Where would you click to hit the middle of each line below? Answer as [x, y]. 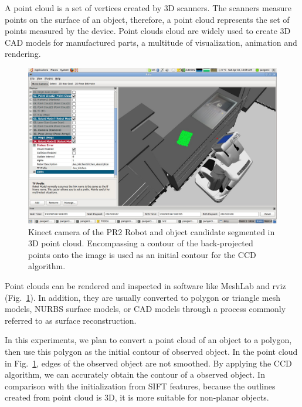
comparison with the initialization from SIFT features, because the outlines [140, 386]
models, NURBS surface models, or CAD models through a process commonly [145, 309]
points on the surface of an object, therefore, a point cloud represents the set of [147, 19]
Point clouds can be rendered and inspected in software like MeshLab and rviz [145, 285]
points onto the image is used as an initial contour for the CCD [142, 254]
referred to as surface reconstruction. [71, 320]
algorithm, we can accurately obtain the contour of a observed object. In [135, 374]
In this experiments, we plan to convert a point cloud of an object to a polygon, [148, 340]
